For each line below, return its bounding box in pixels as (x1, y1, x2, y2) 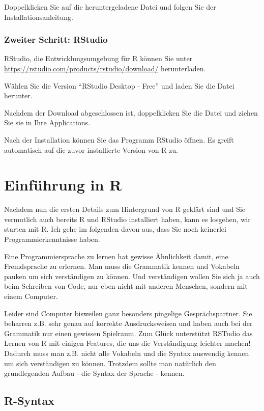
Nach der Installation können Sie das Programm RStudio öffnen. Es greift (4, 134, 234, 145)
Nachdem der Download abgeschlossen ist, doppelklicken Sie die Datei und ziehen (4, 107, 258, 118)
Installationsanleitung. (4, 11, 73, 22)
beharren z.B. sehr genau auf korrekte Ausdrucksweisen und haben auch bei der (4, 318, 253, 328)
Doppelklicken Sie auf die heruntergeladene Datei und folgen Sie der (4, 2, 216, 12)
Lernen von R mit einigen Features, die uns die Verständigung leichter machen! (4, 338, 251, 348)
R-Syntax (4, 393, 54, 408)
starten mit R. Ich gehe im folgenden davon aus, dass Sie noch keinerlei (4, 224, 226, 234)
